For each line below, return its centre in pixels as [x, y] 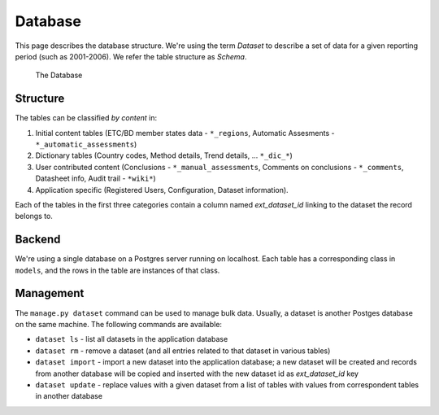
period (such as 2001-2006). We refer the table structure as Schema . [131, 56]
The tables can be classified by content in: [86, 118]
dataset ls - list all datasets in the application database [132, 339]
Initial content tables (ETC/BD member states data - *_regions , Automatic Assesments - [185, 133]
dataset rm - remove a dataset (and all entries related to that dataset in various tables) [183, 351]
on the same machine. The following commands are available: [119, 324]
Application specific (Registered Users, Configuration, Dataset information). [162, 190]
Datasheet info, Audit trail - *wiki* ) [96, 178]
